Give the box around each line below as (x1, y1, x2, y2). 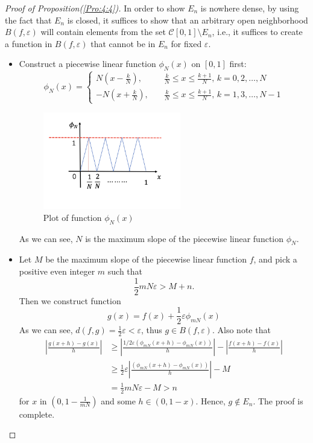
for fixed (171, 37, 202, 49)
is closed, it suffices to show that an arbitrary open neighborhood (67, 13, 308, 26)
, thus (141, 323, 162, 336)
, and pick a (253, 253, 297, 266)
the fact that (5, 13, 52, 26)
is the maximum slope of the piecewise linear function (85, 232, 284, 244)
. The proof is (253, 394, 303, 407)
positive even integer (19, 265, 95, 278)
